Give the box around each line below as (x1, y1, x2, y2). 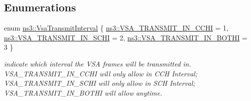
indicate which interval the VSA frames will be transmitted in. (4, 58, 191, 68)
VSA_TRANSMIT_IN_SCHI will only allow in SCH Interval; (4, 78, 195, 88)
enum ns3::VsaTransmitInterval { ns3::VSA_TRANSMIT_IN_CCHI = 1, (4, 23, 228, 33)
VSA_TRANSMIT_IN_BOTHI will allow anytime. (4, 87, 162, 98)
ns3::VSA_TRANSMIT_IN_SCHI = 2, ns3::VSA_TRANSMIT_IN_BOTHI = (4, 32, 248, 42)
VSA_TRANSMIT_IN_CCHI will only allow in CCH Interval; (4, 68, 197, 78)
